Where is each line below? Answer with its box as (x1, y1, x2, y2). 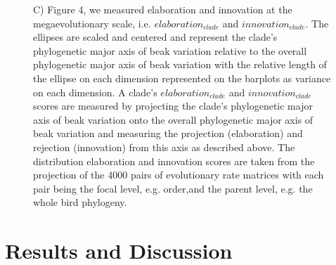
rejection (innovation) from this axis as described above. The (33, 139, 295, 154)
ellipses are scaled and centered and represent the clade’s (33, 30, 278, 44)
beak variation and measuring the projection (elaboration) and (33, 126, 303, 141)
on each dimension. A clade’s (33, 84, 157, 99)
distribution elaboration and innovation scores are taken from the (33, 153, 315, 168)
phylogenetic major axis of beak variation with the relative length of (33, 57, 327, 72)
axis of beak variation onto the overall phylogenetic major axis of (33, 112, 314, 127)
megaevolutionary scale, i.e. (33, 15, 151, 30)
